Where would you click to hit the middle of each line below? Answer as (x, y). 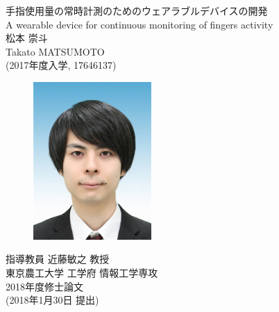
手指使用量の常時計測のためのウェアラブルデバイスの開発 (137, 10)
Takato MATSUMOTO (55, 51)
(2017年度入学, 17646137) (61, 65)
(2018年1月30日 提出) (52, 300)
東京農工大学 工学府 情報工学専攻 (82, 272)
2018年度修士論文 (44, 286)
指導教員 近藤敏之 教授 (58, 259)
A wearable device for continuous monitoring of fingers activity (139, 24)
